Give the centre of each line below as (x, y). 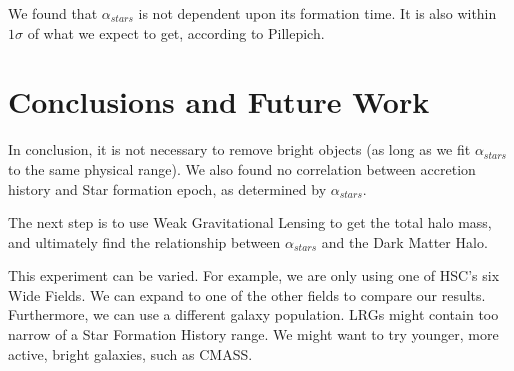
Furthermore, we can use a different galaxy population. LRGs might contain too (253, 314)
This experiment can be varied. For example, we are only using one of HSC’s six (254, 275)
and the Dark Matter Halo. (404, 241)
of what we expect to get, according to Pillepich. (176, 32)
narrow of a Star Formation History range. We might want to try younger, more (253, 334)
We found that (53, 13)
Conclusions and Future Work (219, 101)
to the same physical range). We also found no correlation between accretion (242, 168)
